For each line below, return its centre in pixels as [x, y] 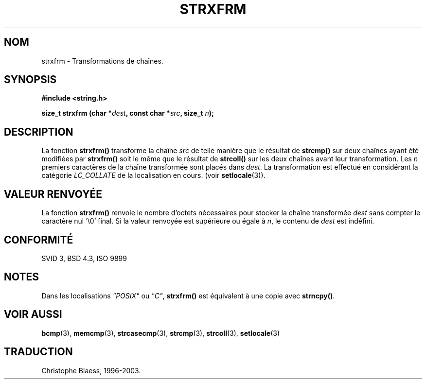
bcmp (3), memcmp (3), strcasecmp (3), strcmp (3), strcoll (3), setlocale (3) [161, 333]
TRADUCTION [38, 352]
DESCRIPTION [39, 132]
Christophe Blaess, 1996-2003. [91, 370]
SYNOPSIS [30, 80]
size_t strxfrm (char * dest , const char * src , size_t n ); [128, 113]
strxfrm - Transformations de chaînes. [102, 61]
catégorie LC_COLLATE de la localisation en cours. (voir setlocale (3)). [153, 175]
